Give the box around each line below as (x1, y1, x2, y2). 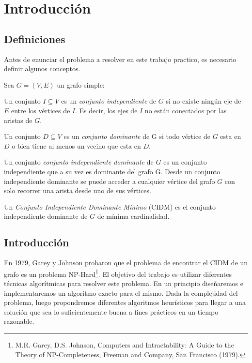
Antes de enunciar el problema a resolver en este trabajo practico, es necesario (4, 54, 236, 64)
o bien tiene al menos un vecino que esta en (12, 140, 141, 151)
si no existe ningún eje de (166, 96, 241, 106)
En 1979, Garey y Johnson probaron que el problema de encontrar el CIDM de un (4, 257, 248, 268)
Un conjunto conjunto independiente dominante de (4, 157, 154, 167)
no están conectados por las (144, 105, 227, 115)
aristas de (4, 115, 32, 125)
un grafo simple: (57, 79, 105, 90)
